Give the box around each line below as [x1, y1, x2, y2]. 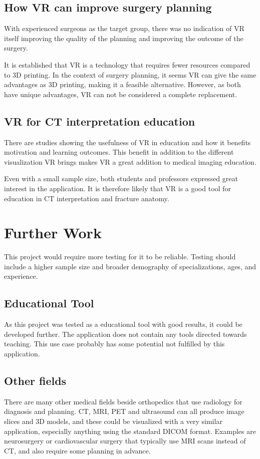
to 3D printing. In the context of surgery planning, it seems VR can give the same [4, 69, 256, 80]
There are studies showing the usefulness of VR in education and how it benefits [4, 137, 251, 147]
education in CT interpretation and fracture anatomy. [4, 193, 169, 203]
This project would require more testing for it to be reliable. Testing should [4, 251, 236, 262]
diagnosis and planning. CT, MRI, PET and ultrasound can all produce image [4, 406, 244, 416]
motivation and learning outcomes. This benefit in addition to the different [4, 147, 234, 157]
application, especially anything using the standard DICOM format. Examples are [4, 425, 256, 436]
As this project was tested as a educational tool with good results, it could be [4, 319, 242, 329]
